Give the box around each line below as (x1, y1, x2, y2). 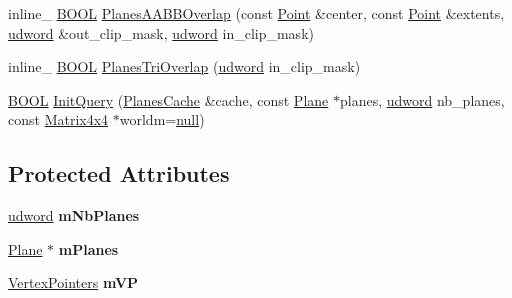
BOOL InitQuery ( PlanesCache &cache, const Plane (8, 89, 329, 110)
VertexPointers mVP (8, 272, 139, 293)
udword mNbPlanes (8, 205, 140, 226)
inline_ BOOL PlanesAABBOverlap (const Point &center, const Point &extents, (8, 3, 505, 23)
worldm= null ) (119, 109, 205, 130)
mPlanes (58, 238, 119, 259)
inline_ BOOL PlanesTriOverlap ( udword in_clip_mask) (8, 56, 361, 77)
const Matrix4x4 (8, 109, 109, 130)
